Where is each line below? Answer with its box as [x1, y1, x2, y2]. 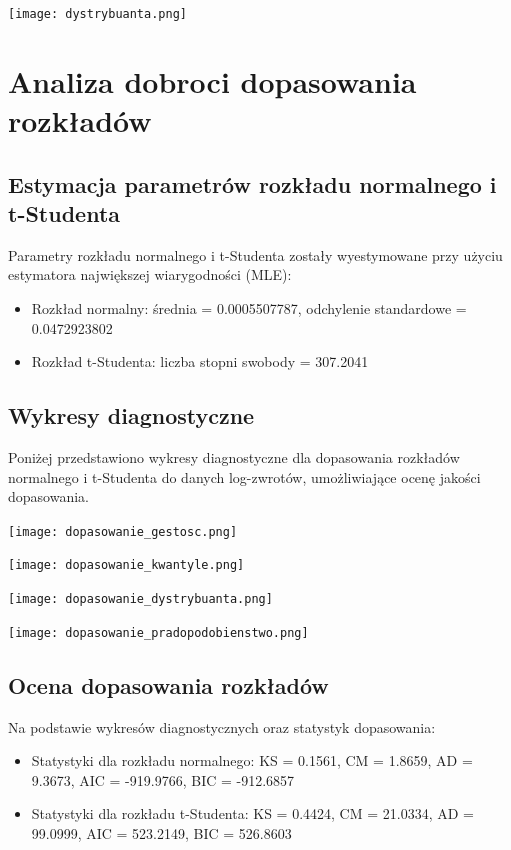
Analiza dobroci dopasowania [8, 60, 417, 101]
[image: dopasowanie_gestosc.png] [8, 524, 238, 539]
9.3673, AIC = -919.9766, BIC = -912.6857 [31, 769, 295, 790]
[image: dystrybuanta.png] [8, 7, 187, 21]
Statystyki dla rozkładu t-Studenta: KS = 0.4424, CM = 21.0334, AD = [31, 803, 474, 824]
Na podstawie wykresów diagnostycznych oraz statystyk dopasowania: [8, 716, 436, 737]
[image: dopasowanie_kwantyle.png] [8, 558, 245, 573]
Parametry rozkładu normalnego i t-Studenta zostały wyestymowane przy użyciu [8, 244, 503, 265]
